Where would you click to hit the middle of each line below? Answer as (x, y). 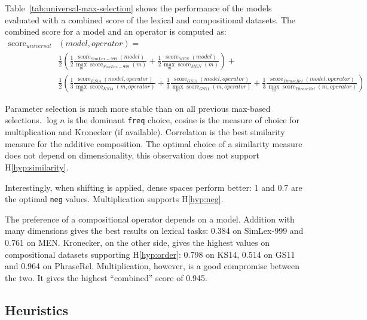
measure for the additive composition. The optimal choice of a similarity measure (154, 143)
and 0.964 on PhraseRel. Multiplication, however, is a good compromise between (152, 266)
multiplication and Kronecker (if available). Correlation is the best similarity (145, 132)
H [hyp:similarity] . (37, 167)
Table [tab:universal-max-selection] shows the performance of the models (138, 8)
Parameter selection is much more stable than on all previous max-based (138, 108)
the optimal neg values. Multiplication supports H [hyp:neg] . (114, 199)
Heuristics (36, 310)
